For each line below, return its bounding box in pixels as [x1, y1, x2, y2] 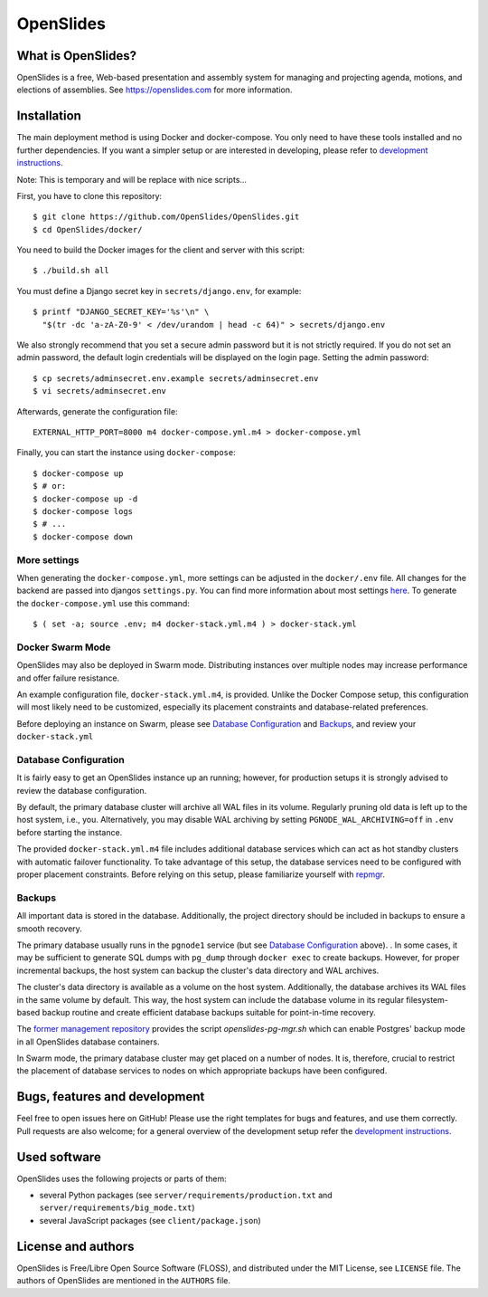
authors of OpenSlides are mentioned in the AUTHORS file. [16, 1275, 230, 1286]
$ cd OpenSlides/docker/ [33, 224, 143, 234]
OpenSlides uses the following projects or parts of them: [16, 1173, 227, 1184]
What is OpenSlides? [16, 48, 137, 63]
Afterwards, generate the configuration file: [16, 405, 178, 416]
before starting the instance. [16, 826, 123, 837]
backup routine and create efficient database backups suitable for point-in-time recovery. [42, 1006, 376, 1017]
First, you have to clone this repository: [16, 190, 163, 201]
